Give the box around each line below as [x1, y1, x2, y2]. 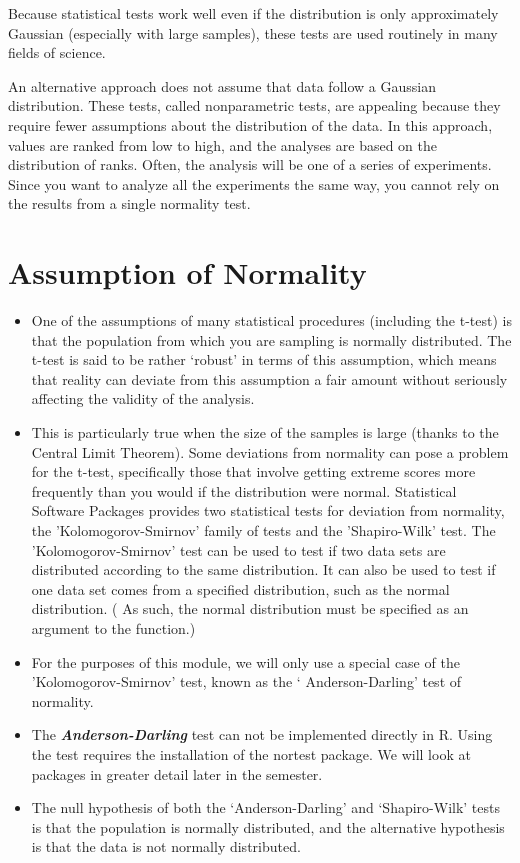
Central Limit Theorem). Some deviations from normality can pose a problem [31, 441, 509, 462]
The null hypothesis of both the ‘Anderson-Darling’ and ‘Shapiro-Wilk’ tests [31, 797, 501, 818]
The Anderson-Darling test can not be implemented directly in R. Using [31, 724, 493, 745]
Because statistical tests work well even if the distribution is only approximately [8, 3, 499, 23]
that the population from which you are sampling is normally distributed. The [31, 329, 512, 350]
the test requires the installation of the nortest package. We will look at [31, 743, 471, 764]
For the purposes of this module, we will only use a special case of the [31, 651, 460, 672]
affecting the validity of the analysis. [31, 388, 255, 409]
